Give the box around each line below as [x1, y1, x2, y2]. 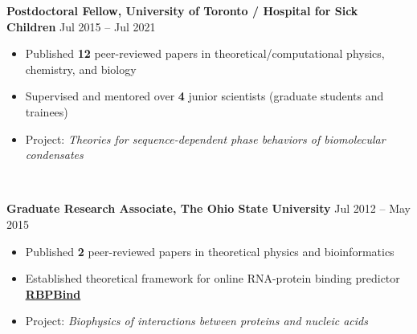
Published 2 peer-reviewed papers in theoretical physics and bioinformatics [25, 242, 395, 259]
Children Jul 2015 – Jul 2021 [6, 18, 156, 35]
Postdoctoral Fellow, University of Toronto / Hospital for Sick [6, 2, 358, 18]
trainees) [25, 103, 68, 120]
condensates [25, 146, 84, 163]
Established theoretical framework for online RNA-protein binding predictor [25, 270, 400, 287]
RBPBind [25, 285, 81, 302]
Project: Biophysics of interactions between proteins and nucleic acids [25, 312, 368, 329]
